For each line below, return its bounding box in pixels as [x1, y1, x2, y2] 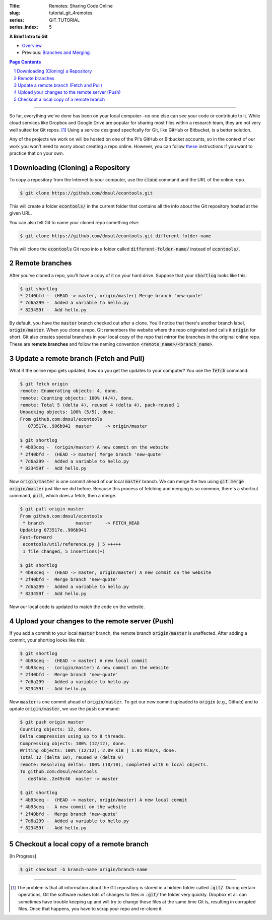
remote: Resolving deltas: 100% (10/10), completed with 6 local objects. [20, 761, 209, 767]
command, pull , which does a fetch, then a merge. [9, 493, 117, 499]
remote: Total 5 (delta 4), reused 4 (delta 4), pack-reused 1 [20, 402, 180, 408]
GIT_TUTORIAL [49, 17, 80, 23]
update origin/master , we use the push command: [9, 706, 120, 712]
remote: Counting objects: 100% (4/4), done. [20, 395, 134, 401]
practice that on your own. [9, 150, 64, 156]
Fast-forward [20, 534, 52, 540]
